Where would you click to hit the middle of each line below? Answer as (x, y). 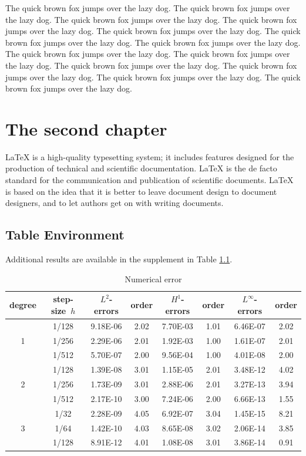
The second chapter (86, 128)
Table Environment (65, 234)
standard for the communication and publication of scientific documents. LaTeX (149, 180)
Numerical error (153, 278)
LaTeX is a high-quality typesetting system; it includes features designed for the (150, 156)
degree (23, 305)
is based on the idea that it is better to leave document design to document (141, 191)
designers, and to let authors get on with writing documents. (115, 203)
